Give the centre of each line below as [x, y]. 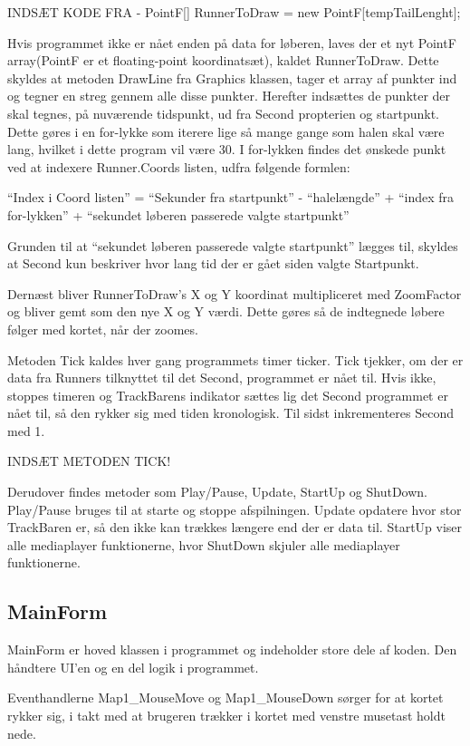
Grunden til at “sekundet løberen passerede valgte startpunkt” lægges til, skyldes [233, 245]
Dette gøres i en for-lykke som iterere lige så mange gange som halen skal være [226, 131]
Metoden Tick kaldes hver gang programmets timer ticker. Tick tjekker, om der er [235, 359]
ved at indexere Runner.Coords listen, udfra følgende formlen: [179, 166]
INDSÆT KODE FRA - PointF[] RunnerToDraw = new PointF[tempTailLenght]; [234, 12]
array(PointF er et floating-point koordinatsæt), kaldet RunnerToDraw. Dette [223, 60]
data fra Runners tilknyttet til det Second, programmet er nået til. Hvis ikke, [222, 378]
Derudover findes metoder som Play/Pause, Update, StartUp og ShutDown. [217, 492]
